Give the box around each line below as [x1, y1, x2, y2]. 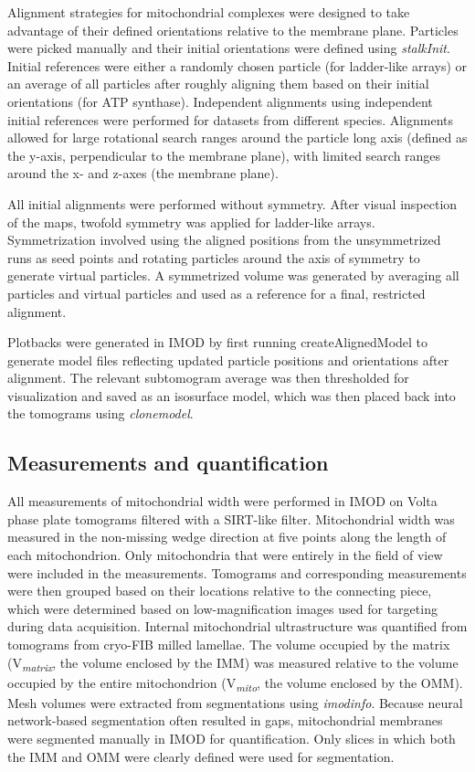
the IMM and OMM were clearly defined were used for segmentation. [7, 746, 395, 766]
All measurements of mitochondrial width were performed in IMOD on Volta [7, 492, 438, 511]
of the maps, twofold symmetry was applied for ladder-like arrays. [7, 212, 375, 231]
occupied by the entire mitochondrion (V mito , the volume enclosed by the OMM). [7, 672, 463, 694]
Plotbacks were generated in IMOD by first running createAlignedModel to [7, 333, 428, 352]
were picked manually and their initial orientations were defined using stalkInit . [7, 38, 450, 58]
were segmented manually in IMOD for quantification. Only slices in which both [7, 729, 456, 748]
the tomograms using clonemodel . [7, 404, 194, 423]
